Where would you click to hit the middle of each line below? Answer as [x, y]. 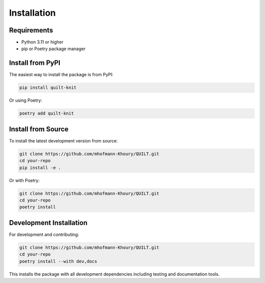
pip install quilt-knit [48, 88]
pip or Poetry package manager [53, 49]
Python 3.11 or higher [42, 42]
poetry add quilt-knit [47, 113]
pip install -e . [40, 168]
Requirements [31, 30]
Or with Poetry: [24, 180]
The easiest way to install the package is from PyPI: [61, 75]
